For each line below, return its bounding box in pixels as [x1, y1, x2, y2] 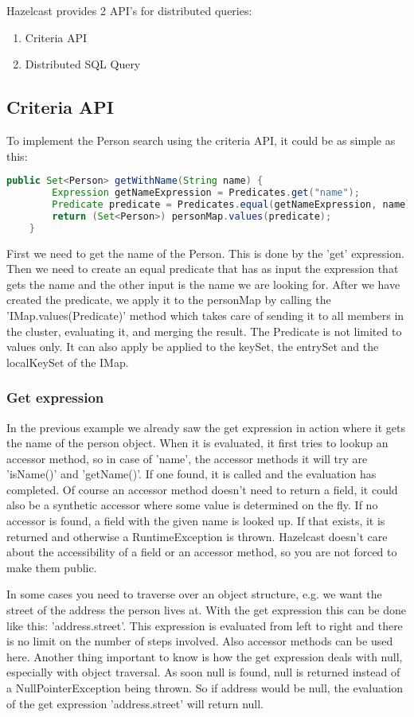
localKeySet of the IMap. [6, 353, 129, 370]
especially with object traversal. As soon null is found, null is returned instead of [6, 664, 400, 680]
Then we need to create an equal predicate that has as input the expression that [6, 260, 399, 277]
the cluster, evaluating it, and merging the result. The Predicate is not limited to [6, 322, 402, 339]
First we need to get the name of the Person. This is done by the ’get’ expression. [6, 244, 404, 261]
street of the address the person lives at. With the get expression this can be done [6, 602, 407, 618]
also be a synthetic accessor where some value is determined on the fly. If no [6, 497, 378, 513]
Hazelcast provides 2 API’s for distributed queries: [6, 2, 252, 18]
